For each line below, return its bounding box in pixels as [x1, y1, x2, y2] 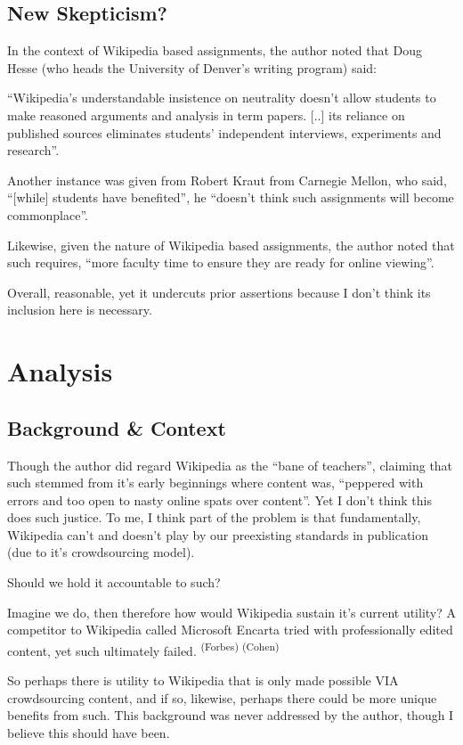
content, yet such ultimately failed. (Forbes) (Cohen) [7, 638, 280, 659]
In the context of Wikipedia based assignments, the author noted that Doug [7, 41, 423, 60]
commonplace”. [7, 205, 88, 224]
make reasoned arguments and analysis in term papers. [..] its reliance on [7, 105, 405, 124]
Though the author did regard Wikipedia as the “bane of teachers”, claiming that [7, 455, 453, 474]
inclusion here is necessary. [7, 300, 152, 319]
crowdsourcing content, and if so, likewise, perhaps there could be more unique [7, 688, 437, 707]
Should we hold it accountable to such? [7, 573, 221, 592]
